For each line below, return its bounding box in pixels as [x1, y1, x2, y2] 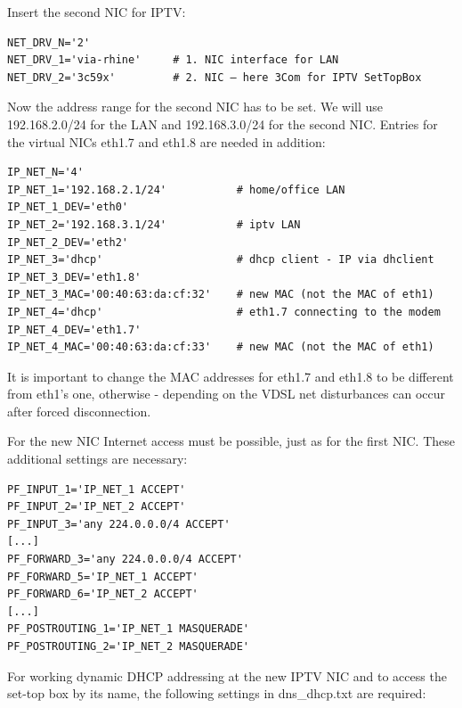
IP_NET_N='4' [7, 166, 84, 179]
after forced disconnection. [7, 401, 151, 420]
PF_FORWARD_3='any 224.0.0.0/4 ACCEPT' [7, 553, 243, 566]
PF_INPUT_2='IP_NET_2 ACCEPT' [7, 500, 186, 514]
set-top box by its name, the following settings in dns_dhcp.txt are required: [7, 684, 426, 703]
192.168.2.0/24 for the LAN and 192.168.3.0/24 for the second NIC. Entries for [7, 114, 438, 133]
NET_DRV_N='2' [7, 36, 91, 49]
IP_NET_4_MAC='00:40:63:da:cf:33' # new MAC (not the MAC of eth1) [7, 341, 434, 354]
